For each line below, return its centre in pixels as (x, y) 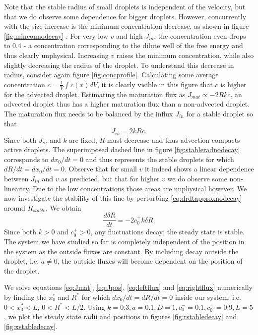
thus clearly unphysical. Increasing (56, 55)
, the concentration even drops (200, 35)
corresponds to (26, 159)
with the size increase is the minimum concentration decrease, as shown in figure (127, 26)
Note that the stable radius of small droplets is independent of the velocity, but (125, 6)
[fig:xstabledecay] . (31, 326)
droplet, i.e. (22, 261)
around (15, 207)
